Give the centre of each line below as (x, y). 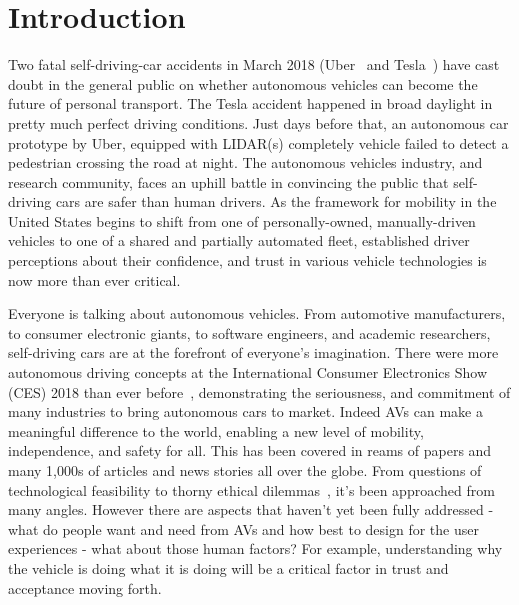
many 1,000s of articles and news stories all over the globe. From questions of (245, 470)
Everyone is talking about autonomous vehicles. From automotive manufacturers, (257, 313)
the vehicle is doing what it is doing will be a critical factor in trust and (228, 567)
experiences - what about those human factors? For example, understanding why (255, 548)
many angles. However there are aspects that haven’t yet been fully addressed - (251, 509)
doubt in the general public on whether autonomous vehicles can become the (243, 83)
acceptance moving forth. (85, 587)
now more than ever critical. (94, 279)
